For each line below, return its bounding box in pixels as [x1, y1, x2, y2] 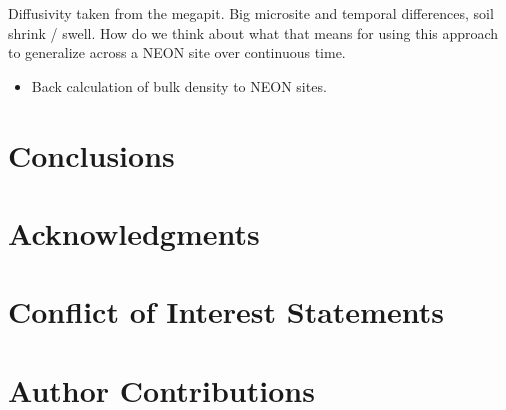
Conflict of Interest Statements [8, 291, 444, 332]
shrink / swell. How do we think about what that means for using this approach [8, 22, 499, 43]
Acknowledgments [8, 212, 260, 253]
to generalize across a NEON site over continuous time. [8, 42, 346, 63]
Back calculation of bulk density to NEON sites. [31, 75, 327, 96]
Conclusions [8, 134, 175, 175]
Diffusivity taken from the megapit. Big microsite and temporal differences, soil [8, 3, 494, 23]
